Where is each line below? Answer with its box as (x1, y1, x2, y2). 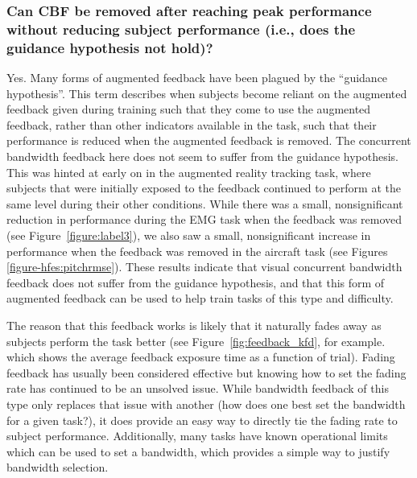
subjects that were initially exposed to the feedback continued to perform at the (6, 179, 401, 196)
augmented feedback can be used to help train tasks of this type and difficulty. (6, 290, 394, 307)
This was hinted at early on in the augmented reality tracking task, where (6, 163, 371, 180)
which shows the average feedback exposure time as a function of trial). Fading (6, 348, 395, 365)
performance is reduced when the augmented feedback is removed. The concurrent (6, 132, 411, 149)
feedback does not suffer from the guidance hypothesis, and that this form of (6, 274, 385, 291)
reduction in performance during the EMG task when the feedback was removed (6, 211, 403, 228)
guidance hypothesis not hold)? (6, 37, 213, 57)
